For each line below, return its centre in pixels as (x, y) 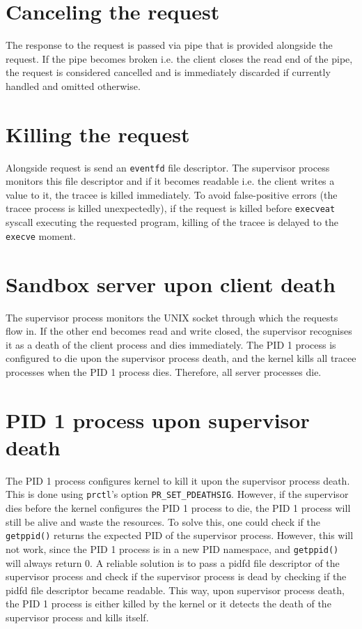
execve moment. (41, 235)
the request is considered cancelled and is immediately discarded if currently (168, 72)
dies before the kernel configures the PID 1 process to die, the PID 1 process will (178, 508)
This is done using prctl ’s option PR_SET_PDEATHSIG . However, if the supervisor (177, 494)
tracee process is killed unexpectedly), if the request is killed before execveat (171, 208)
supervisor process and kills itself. (77, 617)
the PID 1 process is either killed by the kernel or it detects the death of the (168, 604)
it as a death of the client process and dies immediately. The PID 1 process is (171, 344)
